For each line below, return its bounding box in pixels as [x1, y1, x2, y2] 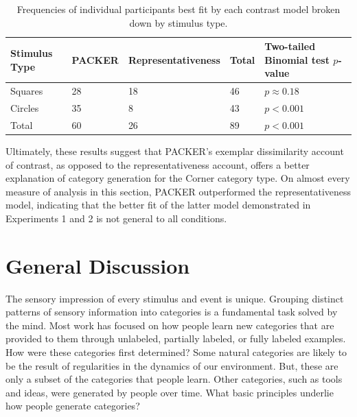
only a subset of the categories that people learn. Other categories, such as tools [5, 372, 343, 386]
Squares [10, 84, 43, 98]
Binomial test [264, 52, 330, 67]
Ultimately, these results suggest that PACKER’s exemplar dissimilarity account [5, 144, 344, 158]
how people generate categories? [5, 398, 140, 413]
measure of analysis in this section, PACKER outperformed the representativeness [5, 184, 352, 198]
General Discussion [5, 251, 190, 279]
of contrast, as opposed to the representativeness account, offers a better [5, 157, 310, 171]
